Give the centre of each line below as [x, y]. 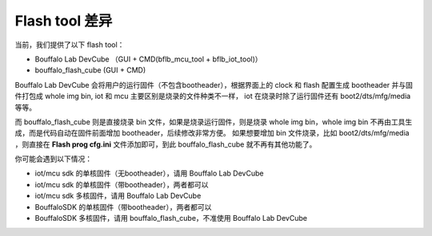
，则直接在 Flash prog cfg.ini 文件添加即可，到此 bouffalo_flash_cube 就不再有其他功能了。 [166, 144]
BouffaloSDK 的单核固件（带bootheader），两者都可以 [123, 206]
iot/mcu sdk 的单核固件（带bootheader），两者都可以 [122, 184]
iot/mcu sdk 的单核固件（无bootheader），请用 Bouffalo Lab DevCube [149, 173]
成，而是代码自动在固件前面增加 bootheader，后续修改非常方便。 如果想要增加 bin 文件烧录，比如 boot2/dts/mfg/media [212, 133]
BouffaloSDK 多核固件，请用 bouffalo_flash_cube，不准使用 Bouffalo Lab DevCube [171, 218]
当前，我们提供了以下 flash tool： [70, 45]
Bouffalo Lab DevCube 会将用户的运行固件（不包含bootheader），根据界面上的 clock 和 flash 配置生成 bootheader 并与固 [214, 85]
